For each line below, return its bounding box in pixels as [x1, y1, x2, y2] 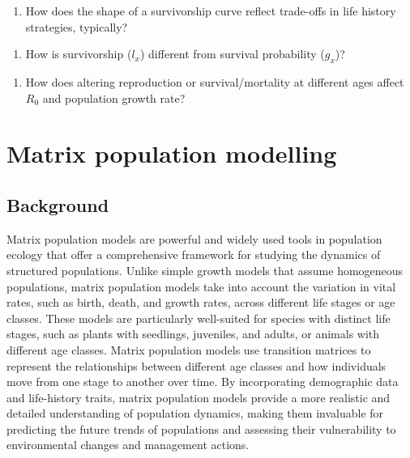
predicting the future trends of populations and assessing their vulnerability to [6, 420, 396, 437]
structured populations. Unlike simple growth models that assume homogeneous [6, 261, 404, 278]
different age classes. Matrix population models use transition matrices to [6, 341, 371, 358]
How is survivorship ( [25, 45, 132, 62]
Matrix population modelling [6, 137, 337, 170]
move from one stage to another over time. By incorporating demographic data [6, 373, 399, 390]
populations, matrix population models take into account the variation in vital [6, 278, 396, 295]
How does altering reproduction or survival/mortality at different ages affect [25, 73, 404, 90]
